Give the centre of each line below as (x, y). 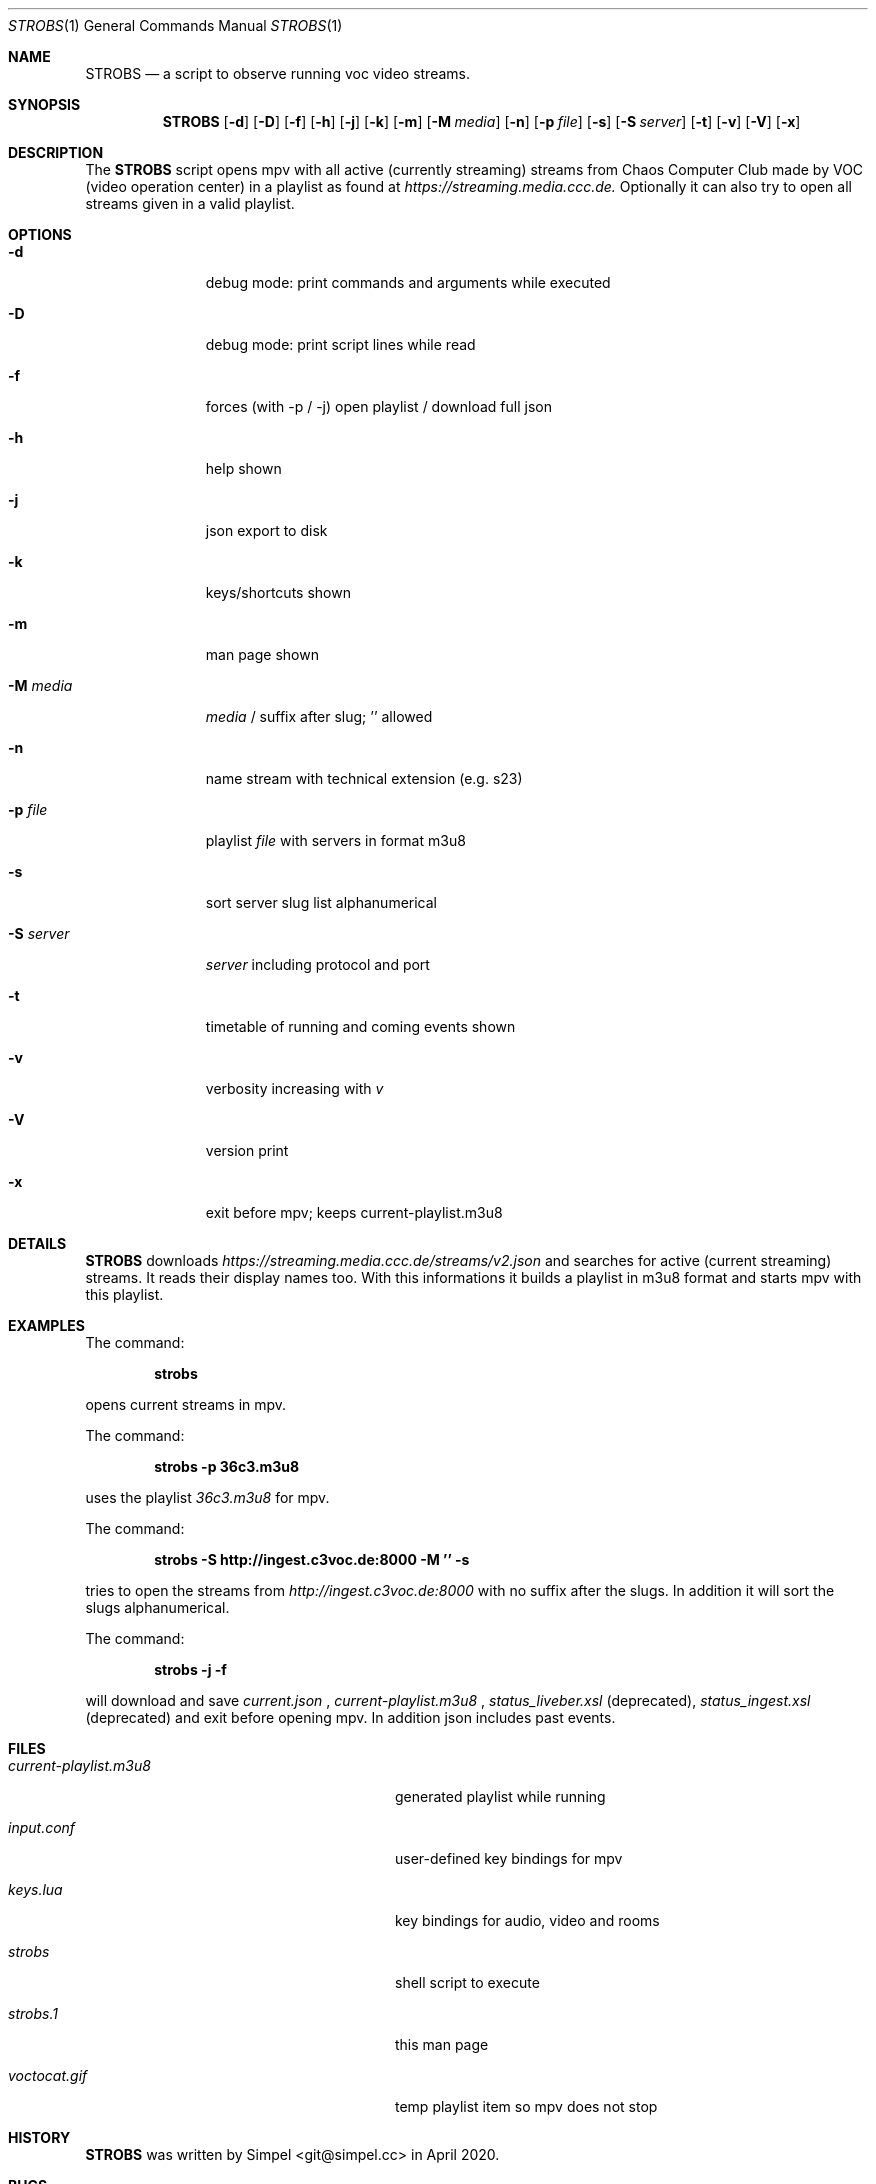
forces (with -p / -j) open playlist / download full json (378, 406)
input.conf (42, 1827)
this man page (442, 2044)
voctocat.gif (48, 2075)
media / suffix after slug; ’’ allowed (319, 716)
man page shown (262, 654)
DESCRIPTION (56, 152)
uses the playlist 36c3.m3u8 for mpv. (207, 1497)
